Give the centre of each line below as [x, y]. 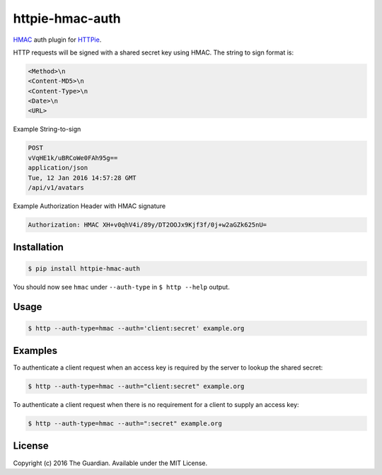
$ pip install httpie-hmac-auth [84, 268]
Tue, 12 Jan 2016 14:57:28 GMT [82, 178]
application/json [58, 168]
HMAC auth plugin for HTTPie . [57, 40]
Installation [38, 247]
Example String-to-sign [47, 129]
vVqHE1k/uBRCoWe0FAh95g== [73, 158]
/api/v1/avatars [56, 188]
